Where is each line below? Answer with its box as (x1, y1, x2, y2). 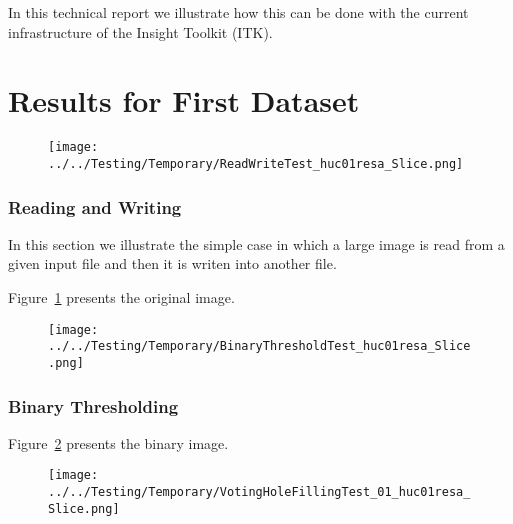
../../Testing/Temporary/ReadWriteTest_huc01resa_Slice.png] (48, 156, 464, 171)
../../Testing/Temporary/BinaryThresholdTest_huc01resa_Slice (48, 339, 471, 354)
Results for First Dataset (8, 80, 360, 121)
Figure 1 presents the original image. (8, 287, 235, 308)
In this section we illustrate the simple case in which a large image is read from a (8, 233, 505, 254)
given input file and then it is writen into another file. (8, 253, 337, 274)
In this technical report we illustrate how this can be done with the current (8, 2, 469, 22)
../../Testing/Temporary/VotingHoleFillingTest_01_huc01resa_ (48, 485, 471, 500)
